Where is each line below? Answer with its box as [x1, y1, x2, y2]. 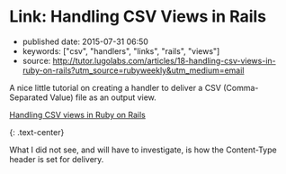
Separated [9, 92, 49, 103]
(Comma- [223, 82, 259, 93]
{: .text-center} [9, 126, 65, 137]
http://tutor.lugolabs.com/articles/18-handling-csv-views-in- [52, 55, 276, 66]
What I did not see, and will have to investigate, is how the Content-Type [9, 144, 277, 155]
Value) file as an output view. [49, 92, 157, 103]
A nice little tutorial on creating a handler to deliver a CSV [9, 82, 222, 93]
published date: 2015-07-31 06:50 [22, 36, 148, 47]
